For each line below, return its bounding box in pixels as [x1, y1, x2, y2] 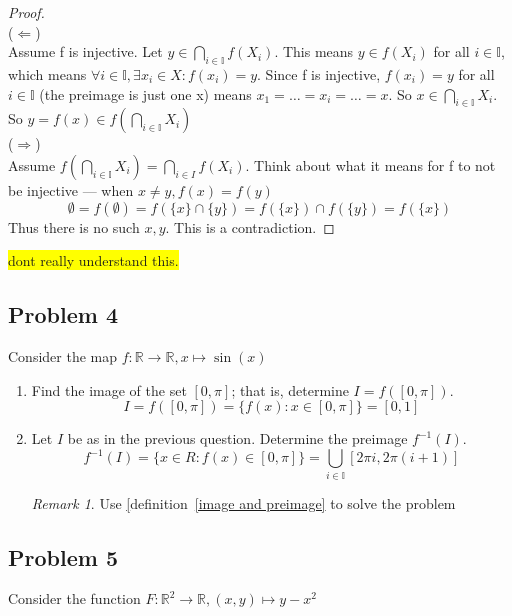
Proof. [8, 2, 45, 22]
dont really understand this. [8, 250, 179, 271]
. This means [274, 41, 354, 62]
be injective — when [8, 179, 134, 200]
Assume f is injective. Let [8, 41, 163, 62]
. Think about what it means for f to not [245, 154, 496, 175]
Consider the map [8, 345, 118, 366]
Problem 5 [8, 541, 118, 572]
